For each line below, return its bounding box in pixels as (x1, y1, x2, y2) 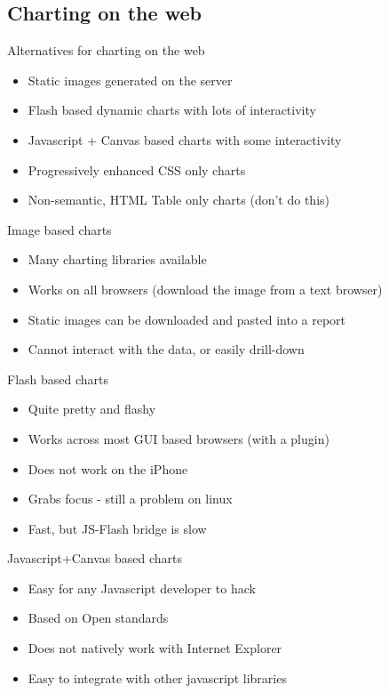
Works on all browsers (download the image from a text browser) (28, 279, 383, 298)
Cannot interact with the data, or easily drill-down (28, 340, 305, 359)
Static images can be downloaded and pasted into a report (28, 310, 346, 328)
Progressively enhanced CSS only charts (28, 160, 246, 179)
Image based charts (7, 220, 112, 238)
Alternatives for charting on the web (7, 41, 205, 60)
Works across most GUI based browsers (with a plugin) (28, 429, 329, 447)
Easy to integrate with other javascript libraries (28, 668, 287, 687)
